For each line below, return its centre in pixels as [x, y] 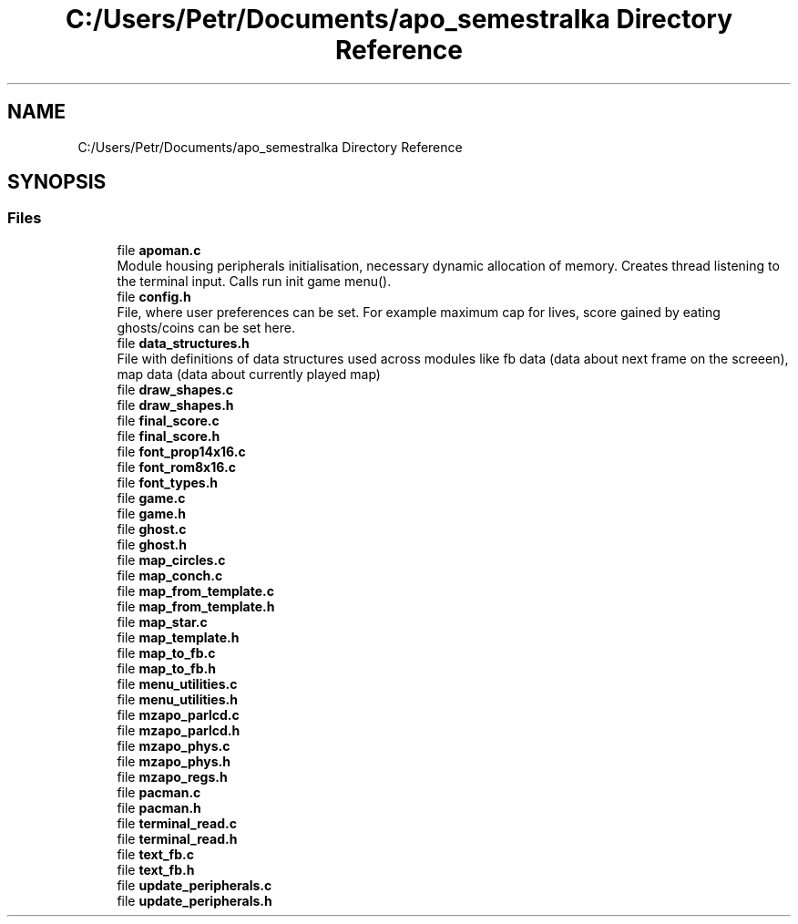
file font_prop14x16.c [181, 451]
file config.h [154, 296]
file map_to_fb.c [166, 652]
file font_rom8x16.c [176, 467]
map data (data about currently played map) [249, 374]
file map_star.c [162, 621]
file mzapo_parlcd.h [179, 730]
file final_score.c [168, 420]
